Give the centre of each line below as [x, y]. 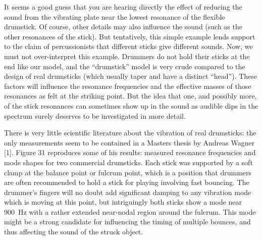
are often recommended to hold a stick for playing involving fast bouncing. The [127, 182]
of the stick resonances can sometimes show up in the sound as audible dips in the [131, 105]
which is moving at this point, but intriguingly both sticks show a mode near [123, 202]
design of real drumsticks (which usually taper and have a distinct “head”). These [131, 76]
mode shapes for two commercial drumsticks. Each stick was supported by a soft [128, 162]
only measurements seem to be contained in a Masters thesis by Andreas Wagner [129, 142]
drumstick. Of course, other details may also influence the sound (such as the [123, 27]
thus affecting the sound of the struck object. [74, 232]
